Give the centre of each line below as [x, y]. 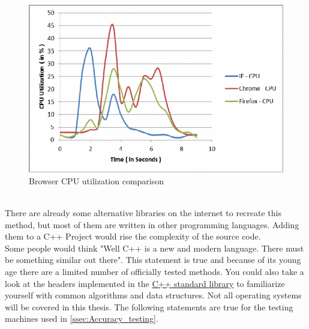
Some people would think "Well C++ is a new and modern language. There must [154, 248]
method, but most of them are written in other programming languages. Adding [152, 224]
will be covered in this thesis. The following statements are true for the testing [149, 306]
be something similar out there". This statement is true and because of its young [153, 260]
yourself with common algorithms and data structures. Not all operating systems [153, 295]
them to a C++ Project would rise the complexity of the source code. [133, 236]
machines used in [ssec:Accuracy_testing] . [82, 318]
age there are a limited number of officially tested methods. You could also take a [154, 271]
